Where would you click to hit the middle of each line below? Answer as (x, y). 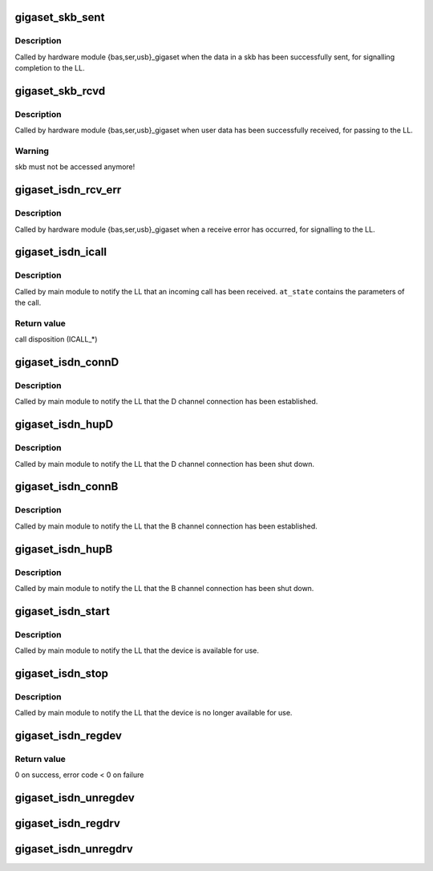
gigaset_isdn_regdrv (67, 823)
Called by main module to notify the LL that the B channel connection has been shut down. (164, 588)
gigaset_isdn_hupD (64, 425)
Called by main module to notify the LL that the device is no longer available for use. (154, 713)
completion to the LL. (50, 68)
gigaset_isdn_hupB (64, 549)
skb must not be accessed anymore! (75, 167)
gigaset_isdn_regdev (68, 736)
